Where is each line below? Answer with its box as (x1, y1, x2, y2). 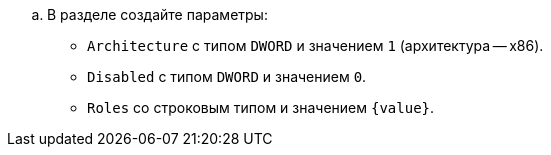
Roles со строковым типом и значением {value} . (87, 99, 435, 116)
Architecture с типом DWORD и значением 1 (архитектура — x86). (87, 37, 544, 54)
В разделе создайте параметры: (47, 6, 268, 23)
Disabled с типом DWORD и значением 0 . (87, 68, 367, 85)
